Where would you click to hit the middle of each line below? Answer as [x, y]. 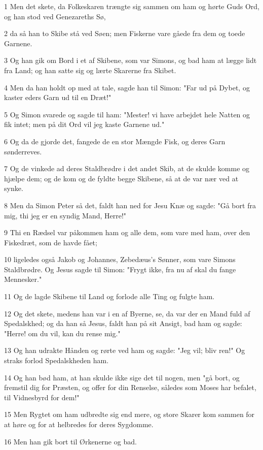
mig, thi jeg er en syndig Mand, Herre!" [65, 215]
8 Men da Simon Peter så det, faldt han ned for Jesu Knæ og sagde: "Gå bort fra [130, 205]
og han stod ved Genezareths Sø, [55, 16]
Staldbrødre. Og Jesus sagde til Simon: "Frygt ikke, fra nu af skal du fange [120, 269]
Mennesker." [23, 279]
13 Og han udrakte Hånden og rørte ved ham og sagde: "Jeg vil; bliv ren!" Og [125, 350]
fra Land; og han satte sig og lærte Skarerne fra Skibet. [90, 70]
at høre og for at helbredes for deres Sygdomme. [79, 424]
